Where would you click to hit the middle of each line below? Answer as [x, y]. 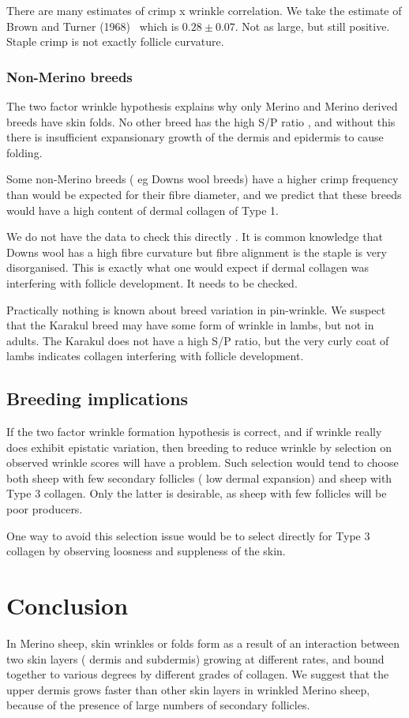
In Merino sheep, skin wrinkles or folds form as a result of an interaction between [203, 643]
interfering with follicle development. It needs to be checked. [152, 282]
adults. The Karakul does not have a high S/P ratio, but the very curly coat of [198, 340]
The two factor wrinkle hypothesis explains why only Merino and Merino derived [202, 106]
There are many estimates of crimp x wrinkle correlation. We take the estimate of [204, 10]
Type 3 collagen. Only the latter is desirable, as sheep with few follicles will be [197, 493]
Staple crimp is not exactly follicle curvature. [115, 41]
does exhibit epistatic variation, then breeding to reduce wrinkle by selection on [199, 447]
